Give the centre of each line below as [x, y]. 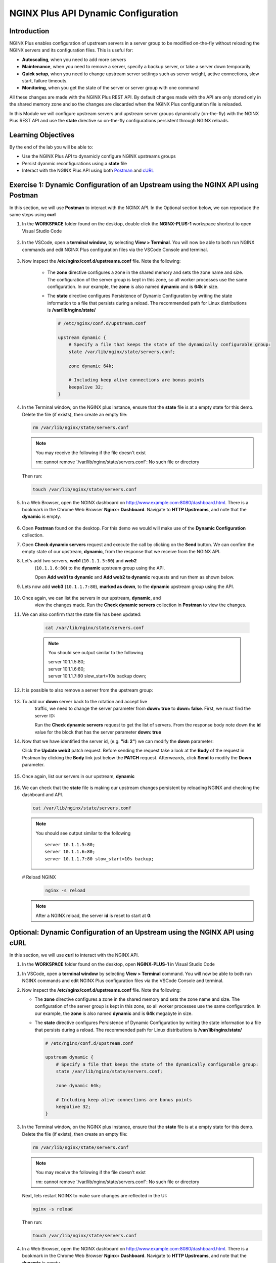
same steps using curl [33, 214]
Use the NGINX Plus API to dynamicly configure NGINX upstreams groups [99, 156]
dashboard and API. [42, 795]
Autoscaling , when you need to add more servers [74, 59]
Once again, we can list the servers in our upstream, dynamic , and [91, 598]
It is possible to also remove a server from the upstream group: [88, 690]
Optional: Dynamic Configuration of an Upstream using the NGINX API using [132, 932]
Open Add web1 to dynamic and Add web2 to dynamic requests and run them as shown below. [134, 577]
